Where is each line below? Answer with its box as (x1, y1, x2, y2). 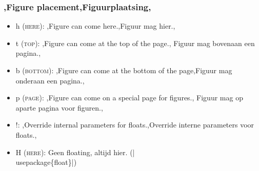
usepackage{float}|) (15, 157, 77, 167)
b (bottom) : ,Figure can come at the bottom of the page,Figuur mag (15, 65, 232, 75)
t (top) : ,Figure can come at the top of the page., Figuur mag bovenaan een (15, 37, 255, 48)
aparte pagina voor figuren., (15, 102, 103, 113)
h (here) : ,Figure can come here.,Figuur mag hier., (15, 20, 175, 31)
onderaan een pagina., (15, 75, 85, 85)
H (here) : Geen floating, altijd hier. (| (15, 146, 135, 157)
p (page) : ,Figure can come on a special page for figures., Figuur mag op (15, 92, 243, 103)
